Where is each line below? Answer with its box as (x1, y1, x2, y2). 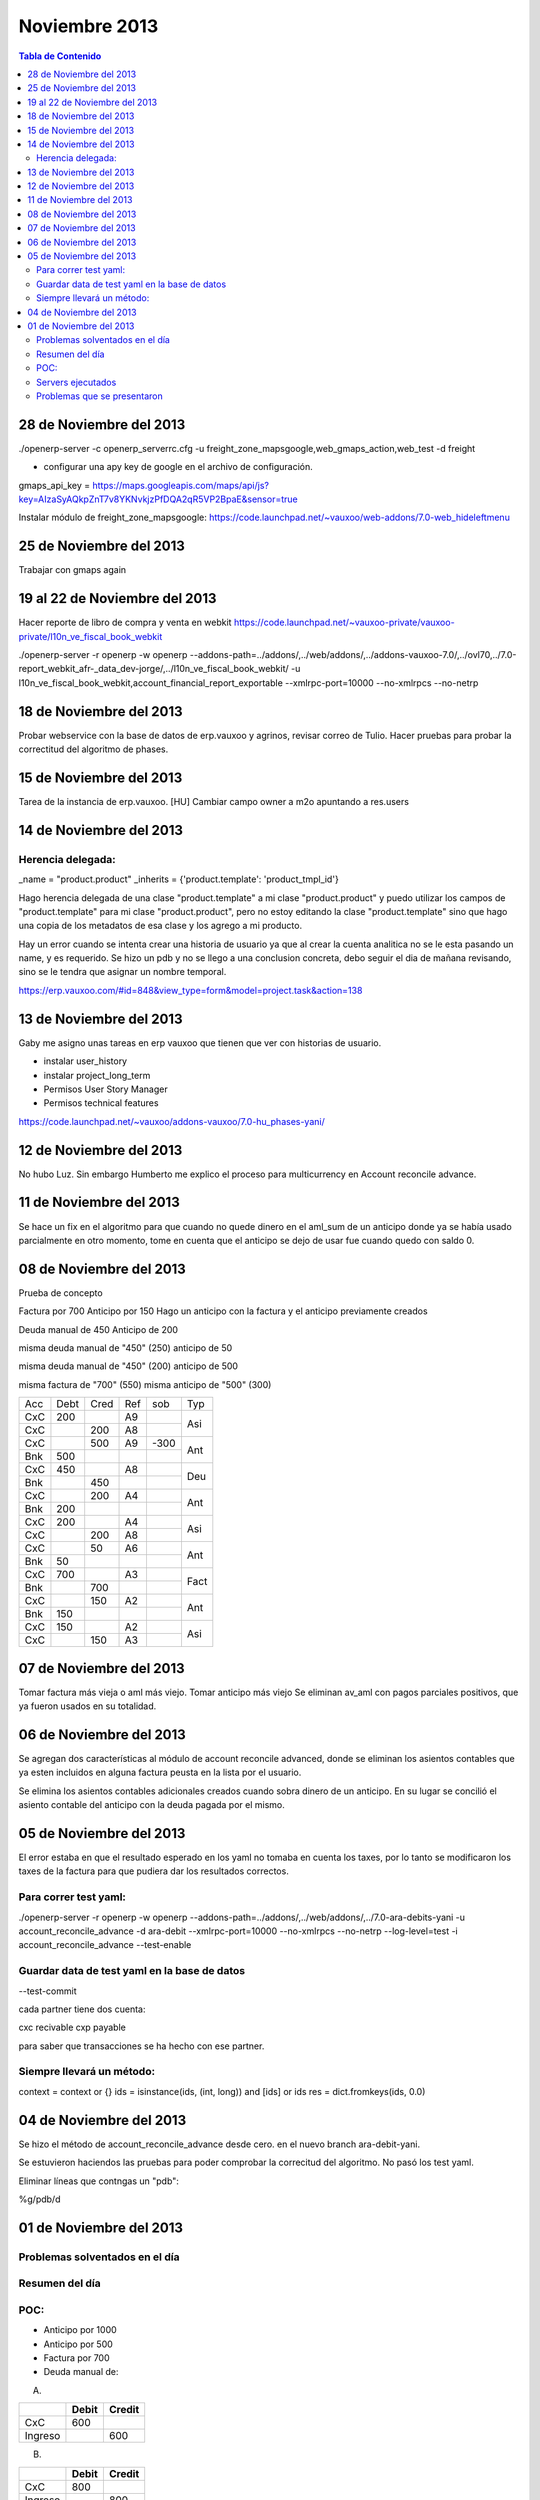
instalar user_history (43, 1055, 128, 1067)
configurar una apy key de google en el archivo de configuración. (43, 461, 314, 473)
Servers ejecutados (36, 376, 117, 388)
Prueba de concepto (18, 1286, 104, 1299)
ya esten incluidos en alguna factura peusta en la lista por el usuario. (18, 1766, 302, 1779)
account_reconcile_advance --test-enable (18, 1939, 192, 1951)
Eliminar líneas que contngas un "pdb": (18, 2175, 180, 2187)
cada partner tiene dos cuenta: (18, 2003, 146, 2015)
